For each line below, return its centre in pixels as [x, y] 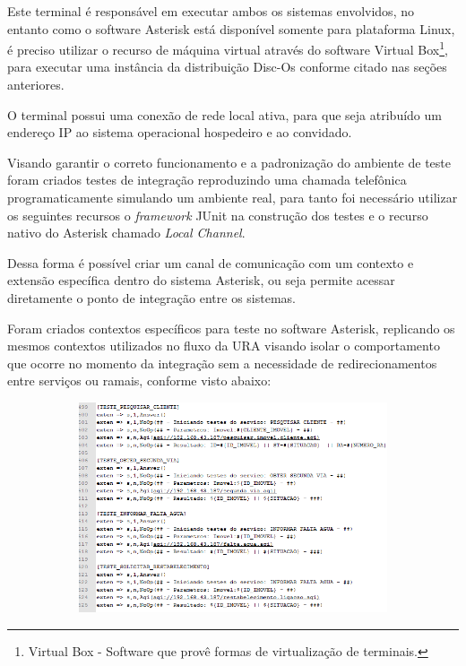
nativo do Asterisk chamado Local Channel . [126, 233]
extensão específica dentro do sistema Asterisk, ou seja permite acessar [201, 280]
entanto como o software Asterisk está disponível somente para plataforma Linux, [231, 28]
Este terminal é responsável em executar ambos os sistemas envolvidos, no [211, 11]
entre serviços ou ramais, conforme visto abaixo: [139, 381]
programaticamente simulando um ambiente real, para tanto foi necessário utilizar [233, 197]
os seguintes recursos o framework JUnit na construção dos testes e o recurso [218, 215]
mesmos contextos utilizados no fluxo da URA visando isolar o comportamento [224, 346]
